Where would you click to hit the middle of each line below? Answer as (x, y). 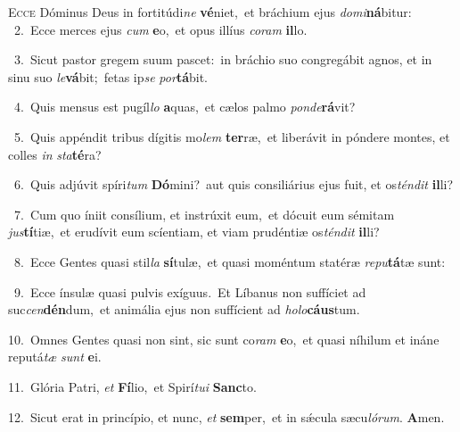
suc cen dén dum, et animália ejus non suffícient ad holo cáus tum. (184, 309)
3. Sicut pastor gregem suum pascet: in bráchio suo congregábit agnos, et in (223, 59)
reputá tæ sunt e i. (55, 357)
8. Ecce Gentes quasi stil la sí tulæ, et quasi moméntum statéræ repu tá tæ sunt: (230, 261)
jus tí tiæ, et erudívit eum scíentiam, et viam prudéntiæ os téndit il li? (194, 232)
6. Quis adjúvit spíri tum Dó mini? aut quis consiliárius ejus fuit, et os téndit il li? (234, 184)
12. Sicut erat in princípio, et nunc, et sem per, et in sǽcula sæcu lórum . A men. (226, 416)
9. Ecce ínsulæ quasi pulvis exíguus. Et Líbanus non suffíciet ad (190, 291)
